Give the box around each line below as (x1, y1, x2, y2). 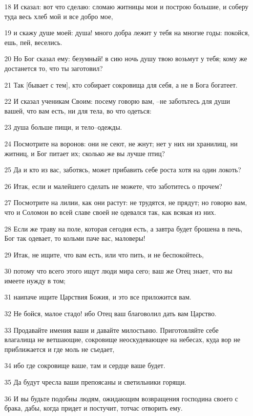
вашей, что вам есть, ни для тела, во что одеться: (4, 105, 152, 116)
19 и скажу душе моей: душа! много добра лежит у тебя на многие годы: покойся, (4, 27, 250, 38)
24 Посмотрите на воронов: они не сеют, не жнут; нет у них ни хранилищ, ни (4, 138, 238, 148)
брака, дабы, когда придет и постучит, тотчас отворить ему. (4, 403, 183, 413)
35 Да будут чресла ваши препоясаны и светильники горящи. (4, 377, 187, 387)
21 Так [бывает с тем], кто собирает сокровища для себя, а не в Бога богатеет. (4, 79, 238, 90)
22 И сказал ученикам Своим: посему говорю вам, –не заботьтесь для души (4, 96, 230, 106)
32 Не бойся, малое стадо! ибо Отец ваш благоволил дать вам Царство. (4, 308, 217, 319)
